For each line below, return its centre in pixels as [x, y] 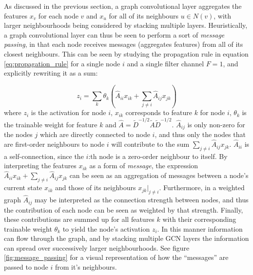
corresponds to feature [159, 112]
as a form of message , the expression [144, 166]
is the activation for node [68, 112]
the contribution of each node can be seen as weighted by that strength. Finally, [124, 209]
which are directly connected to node [95, 134]
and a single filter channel [165, 63]
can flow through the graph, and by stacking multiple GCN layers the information [126, 238]
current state [23, 187]
